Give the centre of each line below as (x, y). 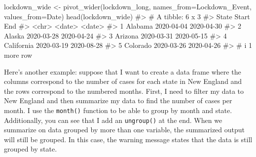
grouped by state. (31, 149)
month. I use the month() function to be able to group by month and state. (118, 110)
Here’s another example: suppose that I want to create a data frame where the (123, 71)
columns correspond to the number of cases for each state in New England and (123, 81)
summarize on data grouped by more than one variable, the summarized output (125, 130)
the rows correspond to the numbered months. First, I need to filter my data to (124, 91)
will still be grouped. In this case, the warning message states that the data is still (128, 139)
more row (18, 55)
